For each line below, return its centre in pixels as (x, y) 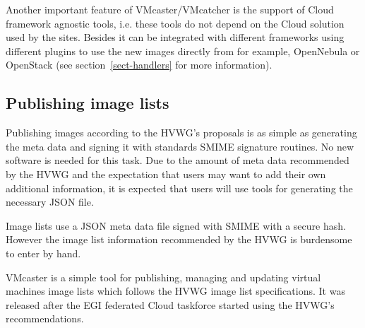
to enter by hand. (43, 253)
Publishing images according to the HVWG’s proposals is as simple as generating (181, 133)
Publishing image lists (88, 103)
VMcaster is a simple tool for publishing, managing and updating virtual (163, 277)
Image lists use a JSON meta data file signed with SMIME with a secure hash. (176, 225)
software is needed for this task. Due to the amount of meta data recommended (178, 160)
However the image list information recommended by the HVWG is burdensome (179, 239)
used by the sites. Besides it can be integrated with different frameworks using (175, 37)
